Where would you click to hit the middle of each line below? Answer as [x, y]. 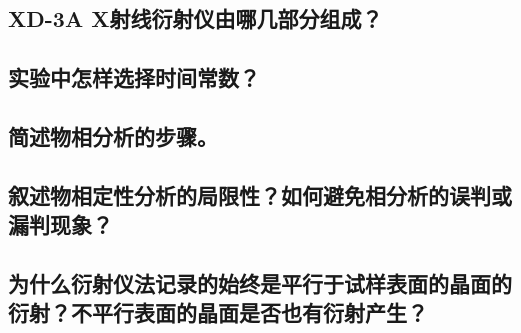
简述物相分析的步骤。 [113, 135]
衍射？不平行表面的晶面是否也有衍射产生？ [218, 312]
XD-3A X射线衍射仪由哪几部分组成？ [195, 18]
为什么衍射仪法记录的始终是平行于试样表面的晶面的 [260, 282]
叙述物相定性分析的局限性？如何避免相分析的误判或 [260, 194]
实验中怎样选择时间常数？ [134, 77]
